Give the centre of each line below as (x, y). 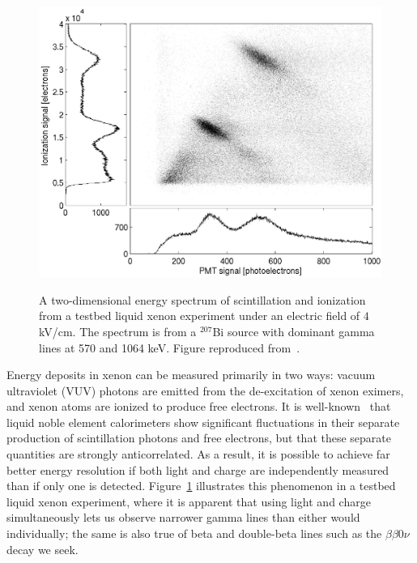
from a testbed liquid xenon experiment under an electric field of (200, 316)
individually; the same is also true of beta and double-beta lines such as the (194, 533)
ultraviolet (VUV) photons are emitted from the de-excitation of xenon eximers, (205, 390)
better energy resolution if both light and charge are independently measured (198, 469)
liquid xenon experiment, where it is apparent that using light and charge (189, 501)
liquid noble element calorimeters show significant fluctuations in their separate (203, 422)
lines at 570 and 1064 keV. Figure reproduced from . (170, 347)
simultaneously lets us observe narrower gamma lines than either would (183, 517)
